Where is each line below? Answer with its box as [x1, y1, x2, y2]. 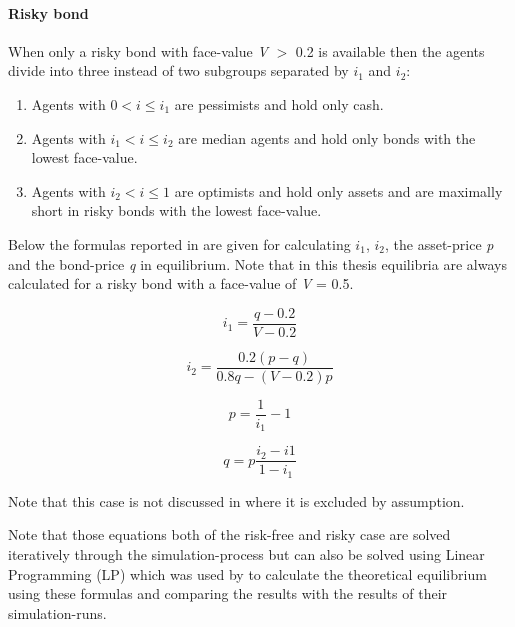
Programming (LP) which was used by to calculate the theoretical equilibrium [8, 563, 487, 584]
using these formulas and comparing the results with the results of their [8, 583, 448, 604]
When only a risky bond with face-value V [8, 40, 268, 61]
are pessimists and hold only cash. [174, 93, 384, 114]
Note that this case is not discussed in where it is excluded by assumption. [8, 490, 465, 511]
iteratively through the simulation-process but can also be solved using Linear [8, 544, 485, 565]
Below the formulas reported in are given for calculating [8, 233, 351, 254]
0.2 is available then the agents [295, 40, 485, 61]
